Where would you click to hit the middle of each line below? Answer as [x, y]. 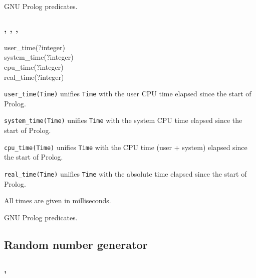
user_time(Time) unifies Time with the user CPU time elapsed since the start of [128, 94]
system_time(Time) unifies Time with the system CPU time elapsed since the [123, 120]
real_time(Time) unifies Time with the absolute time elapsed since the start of [125, 173]
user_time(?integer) [35, 47]
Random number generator [76, 244]
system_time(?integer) [39, 57]
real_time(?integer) [34, 77]
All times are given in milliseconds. [58, 200]
